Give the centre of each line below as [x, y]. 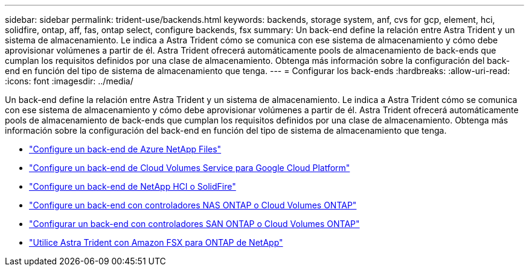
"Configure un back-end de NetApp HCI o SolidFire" [133, 186]
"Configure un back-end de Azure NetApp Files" [125, 149]
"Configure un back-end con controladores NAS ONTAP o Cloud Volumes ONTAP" [193, 205]
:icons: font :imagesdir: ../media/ [69, 81]
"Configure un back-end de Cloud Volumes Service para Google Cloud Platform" [190, 168]
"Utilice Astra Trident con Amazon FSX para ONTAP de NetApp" [156, 242]
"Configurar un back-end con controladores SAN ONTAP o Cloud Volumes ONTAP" [194, 224]
